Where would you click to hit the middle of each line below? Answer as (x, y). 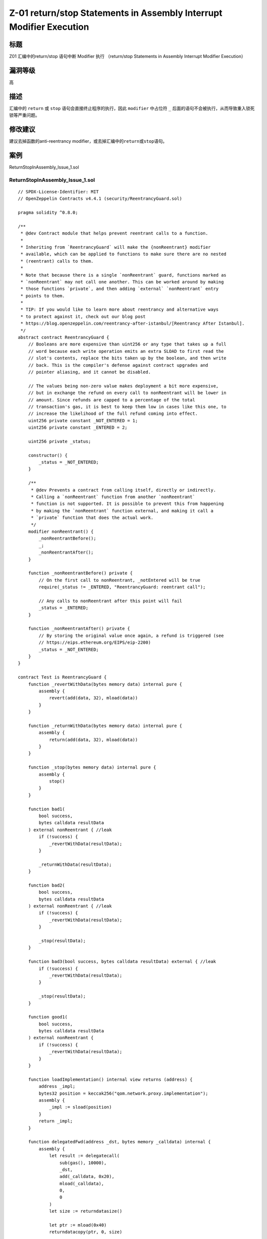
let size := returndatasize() (86, 1211)
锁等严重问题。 (24, 115)
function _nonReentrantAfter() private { (79, 629)
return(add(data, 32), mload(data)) (93, 739)
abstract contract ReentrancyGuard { (64, 338)
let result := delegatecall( (84, 1156)
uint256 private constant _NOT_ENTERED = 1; (83, 421)
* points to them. (43, 296)
